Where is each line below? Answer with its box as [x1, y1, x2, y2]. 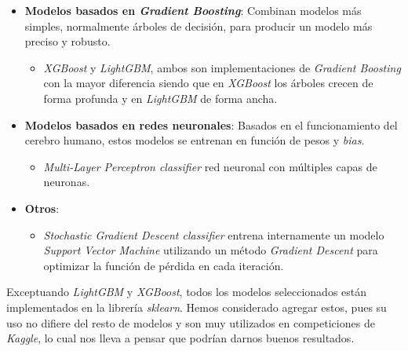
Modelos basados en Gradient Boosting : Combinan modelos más [24, 2, 362, 18]
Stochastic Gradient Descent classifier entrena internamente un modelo [43, 226, 384, 243]
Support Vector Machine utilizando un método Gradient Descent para [43, 242, 378, 258]
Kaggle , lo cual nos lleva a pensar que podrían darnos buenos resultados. [6, 330, 355, 346]
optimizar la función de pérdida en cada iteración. [43, 257, 284, 273]
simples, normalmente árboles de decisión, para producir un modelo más [24, 17, 373, 34]
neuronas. [43, 174, 90, 190]
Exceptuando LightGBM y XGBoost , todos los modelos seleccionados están [6, 283, 367, 300]
